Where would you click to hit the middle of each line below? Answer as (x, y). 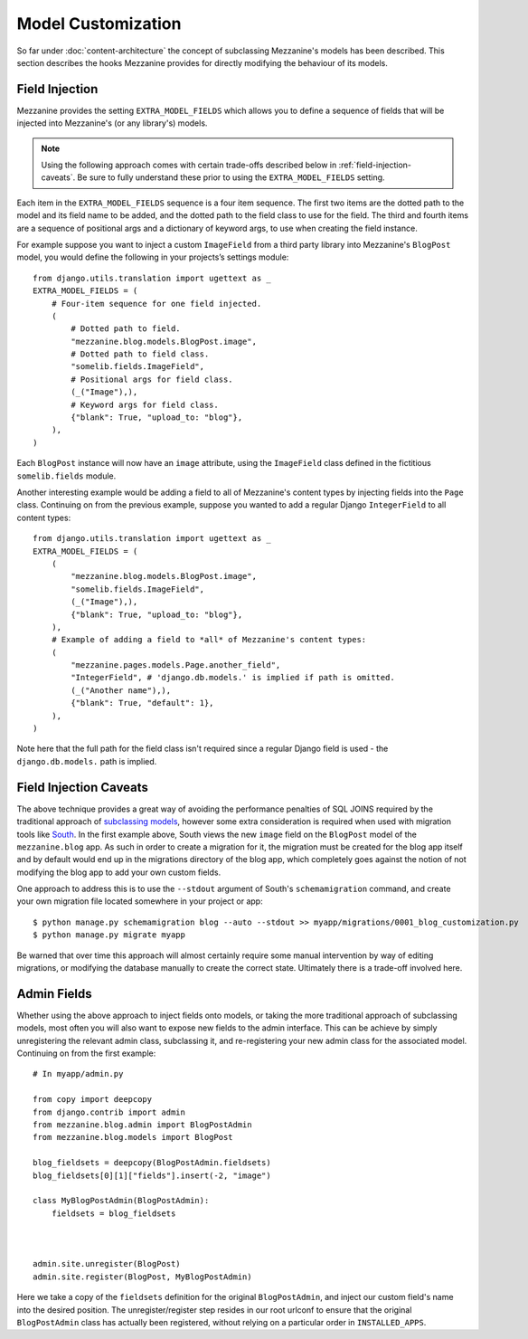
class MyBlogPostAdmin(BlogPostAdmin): (121, 1201)
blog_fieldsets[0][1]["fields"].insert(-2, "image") (152, 1175)
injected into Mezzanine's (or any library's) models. (112, 123)
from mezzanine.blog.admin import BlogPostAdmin (142, 1125)
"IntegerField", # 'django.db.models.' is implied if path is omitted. (233, 678)
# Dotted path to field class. (140, 354)
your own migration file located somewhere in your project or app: (140, 901)
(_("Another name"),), (121, 690)
